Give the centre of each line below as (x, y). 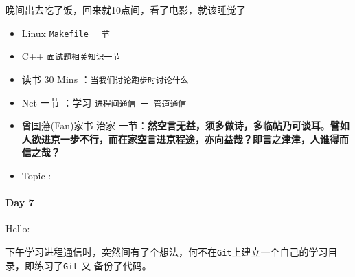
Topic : (36, 175)
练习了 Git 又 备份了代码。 (93, 265)
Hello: (18, 229)
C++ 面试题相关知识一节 (71, 56)
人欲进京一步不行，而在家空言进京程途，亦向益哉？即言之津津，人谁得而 (185, 138)
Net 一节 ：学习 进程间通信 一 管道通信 (104, 102)
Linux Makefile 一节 (66, 33)
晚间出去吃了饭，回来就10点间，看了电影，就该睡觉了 (126, 10)
